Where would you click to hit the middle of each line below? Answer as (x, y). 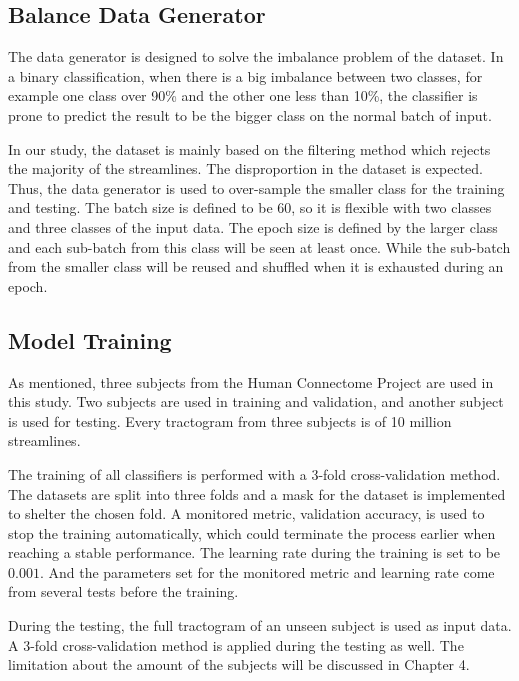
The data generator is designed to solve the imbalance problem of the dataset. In (256, 56)
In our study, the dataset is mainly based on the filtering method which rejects (249, 148)
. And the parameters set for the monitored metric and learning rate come (267, 571)
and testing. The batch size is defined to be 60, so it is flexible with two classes (250, 207)
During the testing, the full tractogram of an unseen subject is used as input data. (260, 625)
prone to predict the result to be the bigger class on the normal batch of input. (250, 114)
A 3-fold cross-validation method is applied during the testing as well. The (236, 644)
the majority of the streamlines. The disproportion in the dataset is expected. (245, 168)
